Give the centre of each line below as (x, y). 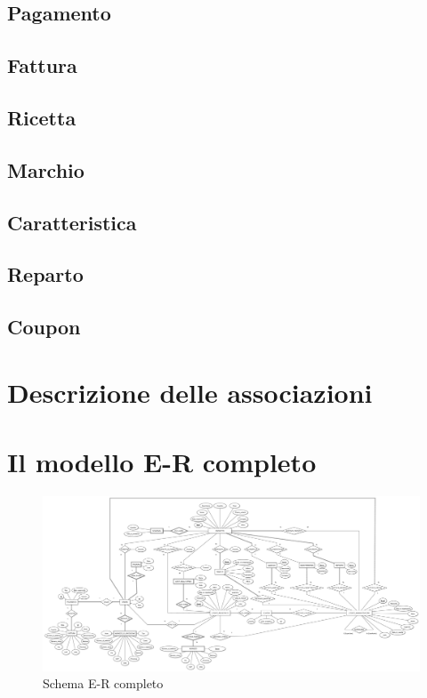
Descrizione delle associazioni (190, 392)
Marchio (46, 169)
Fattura (42, 65)
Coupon (44, 327)
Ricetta (42, 117)
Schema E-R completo (103, 683)
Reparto (45, 274)
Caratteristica (72, 222)
